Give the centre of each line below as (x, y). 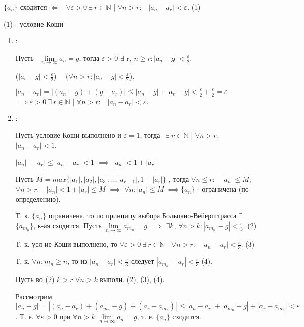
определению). (38, 198)
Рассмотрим (34, 296)
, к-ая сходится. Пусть (68, 225)
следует (142, 261)
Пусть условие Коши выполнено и (68, 135)
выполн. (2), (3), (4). (132, 279)
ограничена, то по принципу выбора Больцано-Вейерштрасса (143, 216)
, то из (77, 261)
